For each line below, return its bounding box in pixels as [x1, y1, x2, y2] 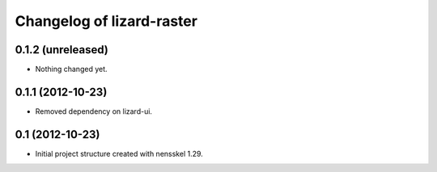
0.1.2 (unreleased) [15, 43, 108, 57]
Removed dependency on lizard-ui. [35, 106, 153, 116]
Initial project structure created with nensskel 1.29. [35, 149, 204, 158]
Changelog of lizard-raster [15, 12, 198, 30]
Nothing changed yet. [35, 65, 108, 74]
